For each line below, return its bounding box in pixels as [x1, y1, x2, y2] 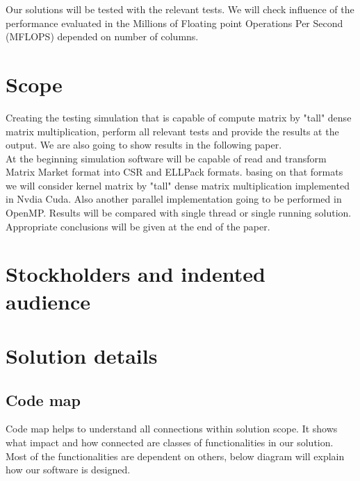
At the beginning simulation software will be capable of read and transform [6, 151, 327, 165]
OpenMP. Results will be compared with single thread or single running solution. [6, 205, 352, 220]
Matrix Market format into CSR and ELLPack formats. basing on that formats [6, 164, 343, 179]
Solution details [6, 341, 158, 369]
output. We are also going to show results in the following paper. [6, 137, 282, 152]
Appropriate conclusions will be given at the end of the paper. [6, 219, 270, 233]
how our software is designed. [6, 462, 131, 477]
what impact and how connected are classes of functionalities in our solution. [6, 434, 334, 449]
